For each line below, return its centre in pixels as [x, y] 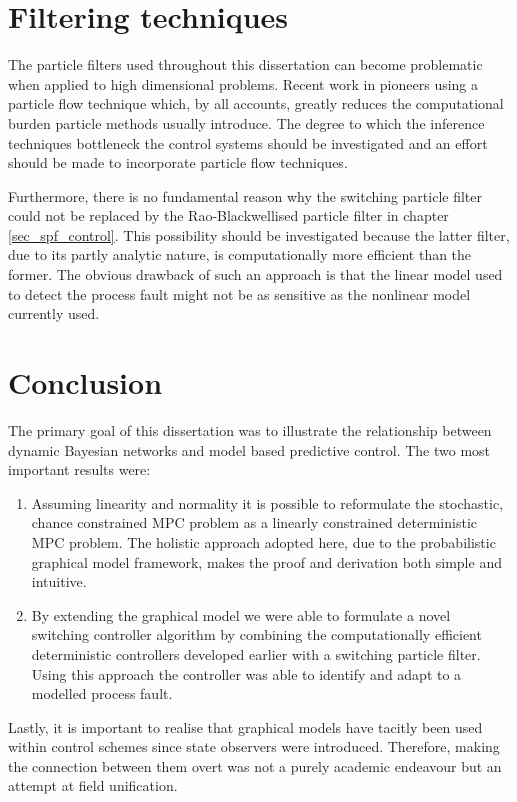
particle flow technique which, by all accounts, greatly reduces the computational [256, 103]
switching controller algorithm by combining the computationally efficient [256, 634]
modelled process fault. [102, 693]
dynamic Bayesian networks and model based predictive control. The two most [249, 449]
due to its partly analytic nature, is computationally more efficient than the [240, 254]
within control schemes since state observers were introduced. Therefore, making [254, 746]
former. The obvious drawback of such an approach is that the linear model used [255, 274]
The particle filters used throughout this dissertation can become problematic [245, 64]
